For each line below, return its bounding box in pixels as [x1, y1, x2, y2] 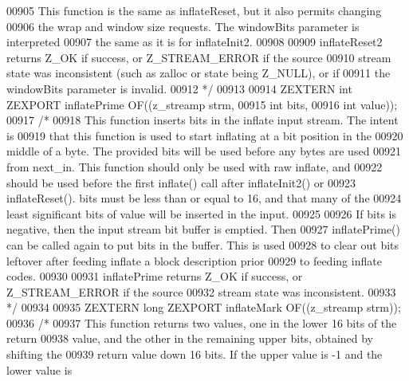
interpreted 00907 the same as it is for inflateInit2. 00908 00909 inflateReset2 [6, 33, 383, 50]
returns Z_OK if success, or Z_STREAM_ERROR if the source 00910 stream [6, 49, 391, 65]
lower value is [6, 361, 73, 378]
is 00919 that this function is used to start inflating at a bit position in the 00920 [6, 127, 403, 143]
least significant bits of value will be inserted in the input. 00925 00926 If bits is [6, 205, 396, 222]
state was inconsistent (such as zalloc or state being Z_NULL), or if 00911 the [6, 65, 391, 81]
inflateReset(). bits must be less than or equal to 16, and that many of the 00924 [6, 190, 402, 206]
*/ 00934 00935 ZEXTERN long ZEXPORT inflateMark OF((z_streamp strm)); [6, 299, 401, 316]
